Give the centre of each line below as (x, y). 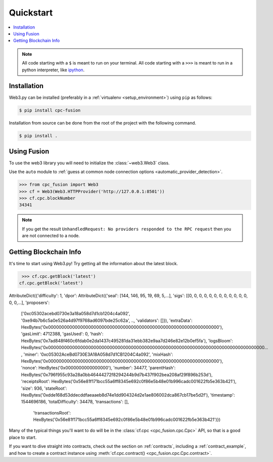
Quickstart (31, 13)
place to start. (23, 437)
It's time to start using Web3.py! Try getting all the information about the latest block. (93, 264)
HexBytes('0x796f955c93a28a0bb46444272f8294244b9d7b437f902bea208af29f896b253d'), (117, 374)
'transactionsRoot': (52, 413)
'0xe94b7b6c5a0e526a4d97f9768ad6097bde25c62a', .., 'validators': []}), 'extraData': (107, 320)
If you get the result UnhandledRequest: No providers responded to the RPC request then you (127, 229)
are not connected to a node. (51, 236)
